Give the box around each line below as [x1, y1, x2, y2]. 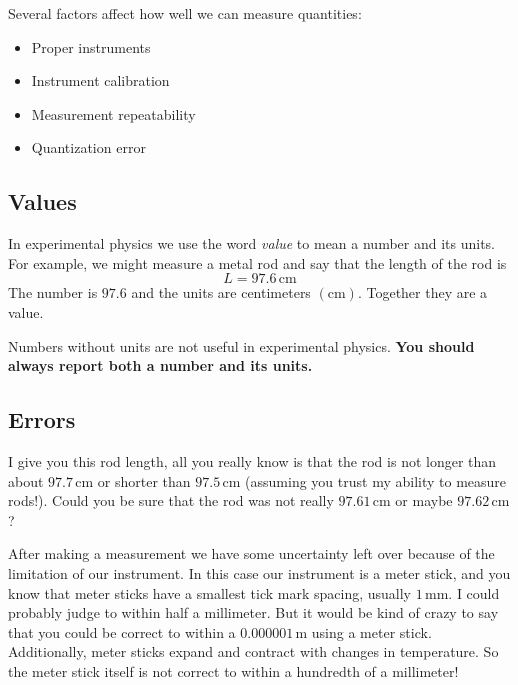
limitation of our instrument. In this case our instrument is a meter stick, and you [8, 562, 511, 583]
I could [456, 582, 500, 603]
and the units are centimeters [131, 282, 311, 303]
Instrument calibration [31, 70, 170, 91]
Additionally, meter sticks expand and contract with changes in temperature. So [8, 641, 499, 662]
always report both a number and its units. [8, 355, 313, 376]
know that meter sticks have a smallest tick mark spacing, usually [8, 582, 411, 603]
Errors [8, 404, 76, 435]
